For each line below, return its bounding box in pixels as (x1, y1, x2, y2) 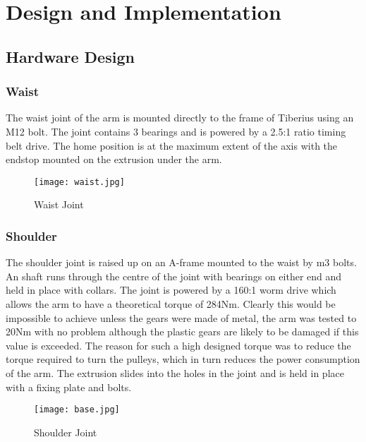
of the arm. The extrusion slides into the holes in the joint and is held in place (6, 365, 344, 380)
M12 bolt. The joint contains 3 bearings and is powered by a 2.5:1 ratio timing (6, 124, 346, 138)
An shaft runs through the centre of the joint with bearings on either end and (6, 268, 342, 283)
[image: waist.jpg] (34, 177, 125, 187)
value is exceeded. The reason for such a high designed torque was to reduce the (6, 338, 351, 352)
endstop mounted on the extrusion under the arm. (6, 152, 222, 167)
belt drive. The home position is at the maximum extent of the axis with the (6, 138, 338, 153)
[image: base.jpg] (34, 405, 120, 415)
